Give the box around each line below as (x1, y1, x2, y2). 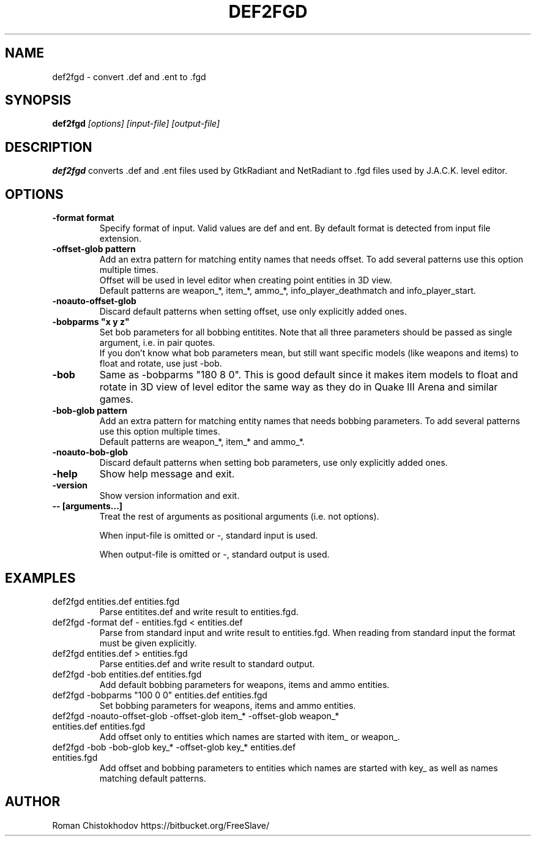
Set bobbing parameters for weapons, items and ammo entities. (99, 700, 356, 711)
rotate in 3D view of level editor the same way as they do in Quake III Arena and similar (99, 381, 498, 394)
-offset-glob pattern (52, 244, 136, 255)
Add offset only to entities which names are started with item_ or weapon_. (99, 731, 400, 742)
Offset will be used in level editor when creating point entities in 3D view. (99, 275, 392, 286)
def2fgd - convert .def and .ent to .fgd (52, 71, 206, 82)
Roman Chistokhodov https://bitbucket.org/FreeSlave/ (52, 820, 270, 831)
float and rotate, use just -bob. (99, 358, 222, 369)
